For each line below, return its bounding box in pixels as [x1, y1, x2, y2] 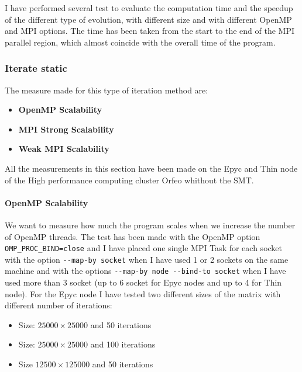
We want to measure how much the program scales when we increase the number [5, 218, 296, 231]
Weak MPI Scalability [18, 142, 109, 155]
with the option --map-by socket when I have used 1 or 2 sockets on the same [5, 253, 289, 265]
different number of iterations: [5, 299, 112, 311]
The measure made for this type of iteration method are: [5, 84, 208, 96]
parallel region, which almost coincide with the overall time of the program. [5, 36, 276, 48]
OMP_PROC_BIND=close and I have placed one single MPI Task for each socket [5, 242, 283, 254]
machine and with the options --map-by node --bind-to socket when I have [5, 265, 286, 277]
